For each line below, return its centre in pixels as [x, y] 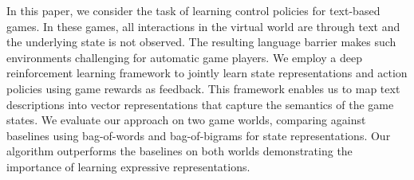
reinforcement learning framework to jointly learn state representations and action [207, 73]
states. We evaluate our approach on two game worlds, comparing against [186, 120]
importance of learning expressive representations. [128, 166]
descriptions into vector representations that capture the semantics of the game [200, 104]
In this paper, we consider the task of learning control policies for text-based [193, 10]
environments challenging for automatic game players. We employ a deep [184, 57]
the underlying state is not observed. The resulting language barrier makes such [201, 42]
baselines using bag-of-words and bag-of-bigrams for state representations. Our [199, 135]
